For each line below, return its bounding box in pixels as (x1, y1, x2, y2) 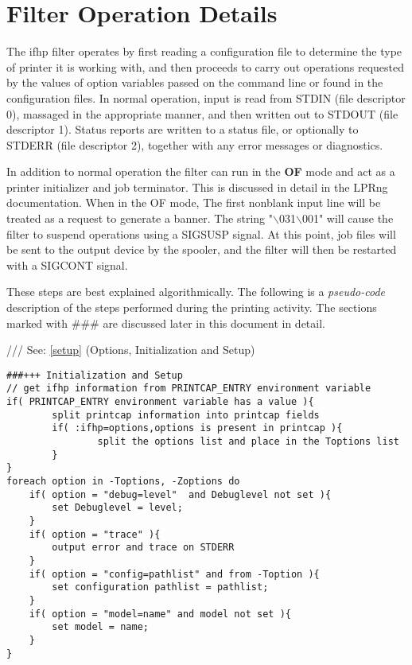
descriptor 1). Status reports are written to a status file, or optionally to (6, 121, 359, 138)
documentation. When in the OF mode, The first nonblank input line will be (6, 194, 381, 211)
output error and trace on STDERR (52, 542, 235, 554)
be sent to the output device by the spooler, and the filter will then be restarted (6, 241, 397, 258)
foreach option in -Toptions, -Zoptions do (6, 476, 240, 488)
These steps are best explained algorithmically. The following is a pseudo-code (6, 283, 386, 300)
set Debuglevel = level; (52, 502, 183, 514)
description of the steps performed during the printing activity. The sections (6, 299, 377, 316)
